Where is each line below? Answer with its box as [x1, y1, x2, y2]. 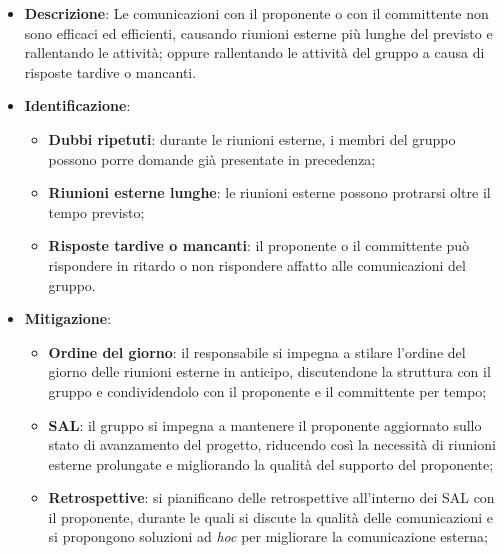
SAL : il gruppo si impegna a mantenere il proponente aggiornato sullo [48, 414, 482, 435]
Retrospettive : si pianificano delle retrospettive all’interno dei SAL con [48, 487, 495, 508]
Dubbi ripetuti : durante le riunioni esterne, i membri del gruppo [48, 128, 456, 149]
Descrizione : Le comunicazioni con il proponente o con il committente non [24, 3, 489, 23]
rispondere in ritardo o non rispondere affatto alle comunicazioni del [48, 254, 466, 275]
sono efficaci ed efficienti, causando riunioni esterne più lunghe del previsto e [24, 22, 493, 43]
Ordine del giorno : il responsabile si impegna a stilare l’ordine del [48, 341, 466, 362]
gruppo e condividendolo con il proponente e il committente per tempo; [48, 380, 487, 401]
